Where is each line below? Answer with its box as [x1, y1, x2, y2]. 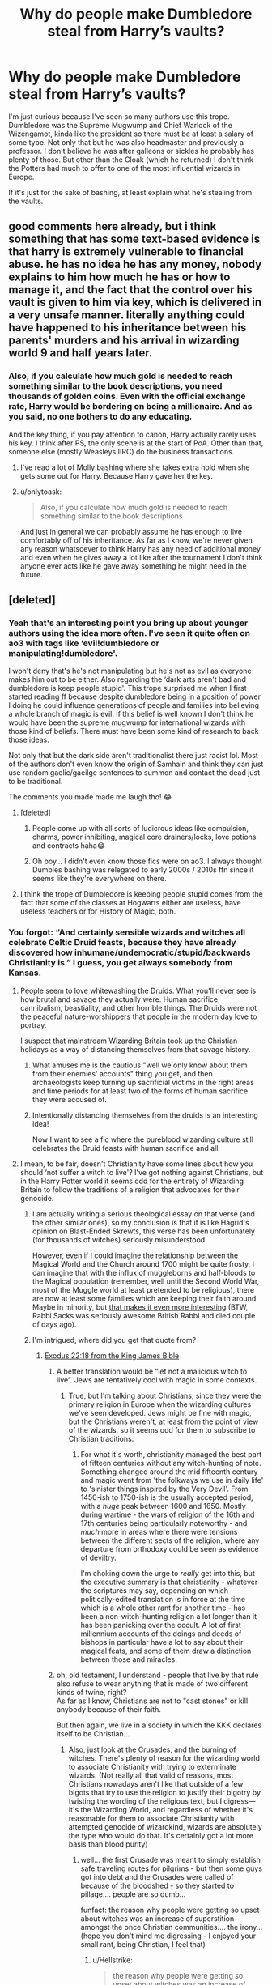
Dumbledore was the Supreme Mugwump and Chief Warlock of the [8, 120, 233, 130]
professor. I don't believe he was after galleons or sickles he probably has [8, 146, 255, 155]
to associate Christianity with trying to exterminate [68, 1761, 237, 1771]
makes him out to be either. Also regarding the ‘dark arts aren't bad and [8, 675, 247, 684]
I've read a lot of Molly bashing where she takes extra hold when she [19, 462, 250, 472]
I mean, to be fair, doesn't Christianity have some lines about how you [19, 1159, 253, 1169]
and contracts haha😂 [32, 841, 106, 850]
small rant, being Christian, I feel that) [80, 1939, 206, 1949]
